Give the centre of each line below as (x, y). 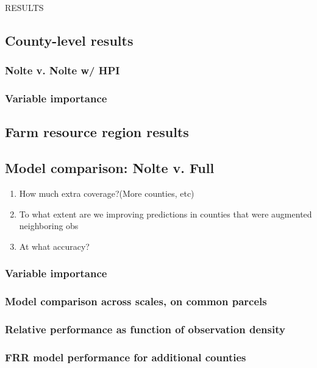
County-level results (69, 40)
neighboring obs (49, 226)
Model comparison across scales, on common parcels (136, 301)
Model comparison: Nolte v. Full (110, 168)
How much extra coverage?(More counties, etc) (107, 193)
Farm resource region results (97, 132)
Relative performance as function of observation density (145, 329)
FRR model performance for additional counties (126, 357)
